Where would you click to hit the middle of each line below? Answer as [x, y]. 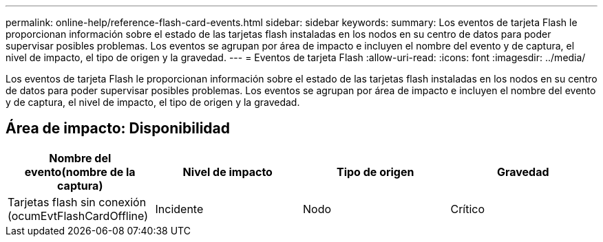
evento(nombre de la [80, 172]
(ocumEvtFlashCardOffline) [78, 216]
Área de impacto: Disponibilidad [118, 129]
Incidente [179, 209]
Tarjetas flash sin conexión [77, 202]
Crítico [468, 209]
